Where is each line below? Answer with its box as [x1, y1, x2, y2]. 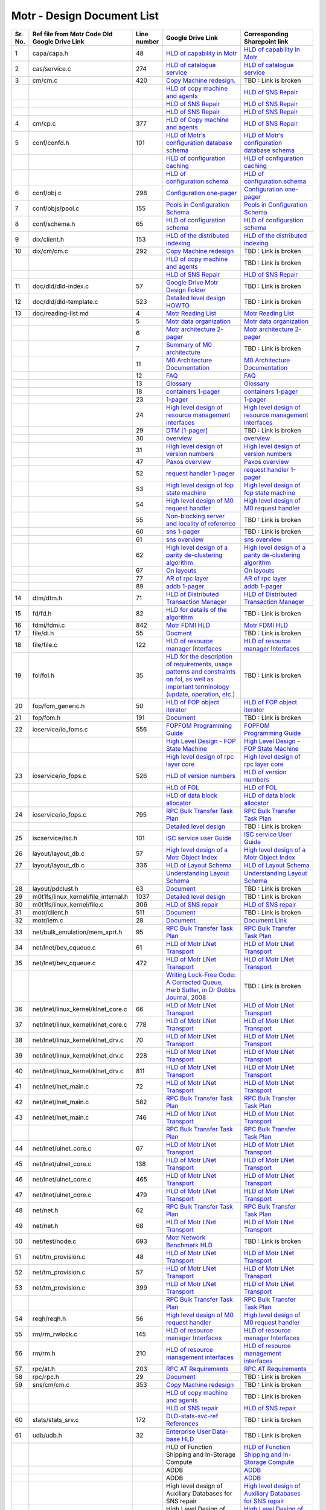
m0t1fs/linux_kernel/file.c [32, 900, 104, 908]
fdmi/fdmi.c [32, 621, 65, 629]
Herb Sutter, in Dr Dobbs [166, 985, 236, 994]
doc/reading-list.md [32, 309, 89, 317]
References [166, 1419, 199, 1428]
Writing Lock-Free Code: [166, 970, 236, 978]
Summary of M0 [166, 340, 213, 349]
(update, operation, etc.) [166, 690, 235, 698]
